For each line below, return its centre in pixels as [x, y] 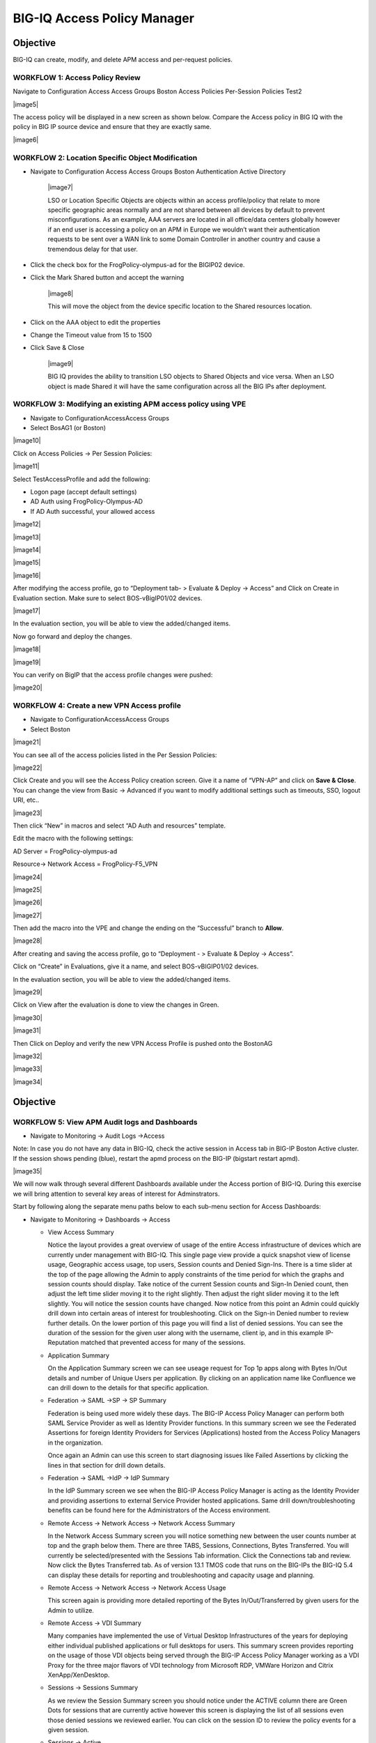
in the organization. [76, 1443]
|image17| [27, 611]
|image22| [28, 768]
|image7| [60, 188]
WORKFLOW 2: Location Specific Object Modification [105, 158]
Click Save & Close [57, 348]
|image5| [25, 104]
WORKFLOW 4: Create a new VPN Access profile [97, 706]
